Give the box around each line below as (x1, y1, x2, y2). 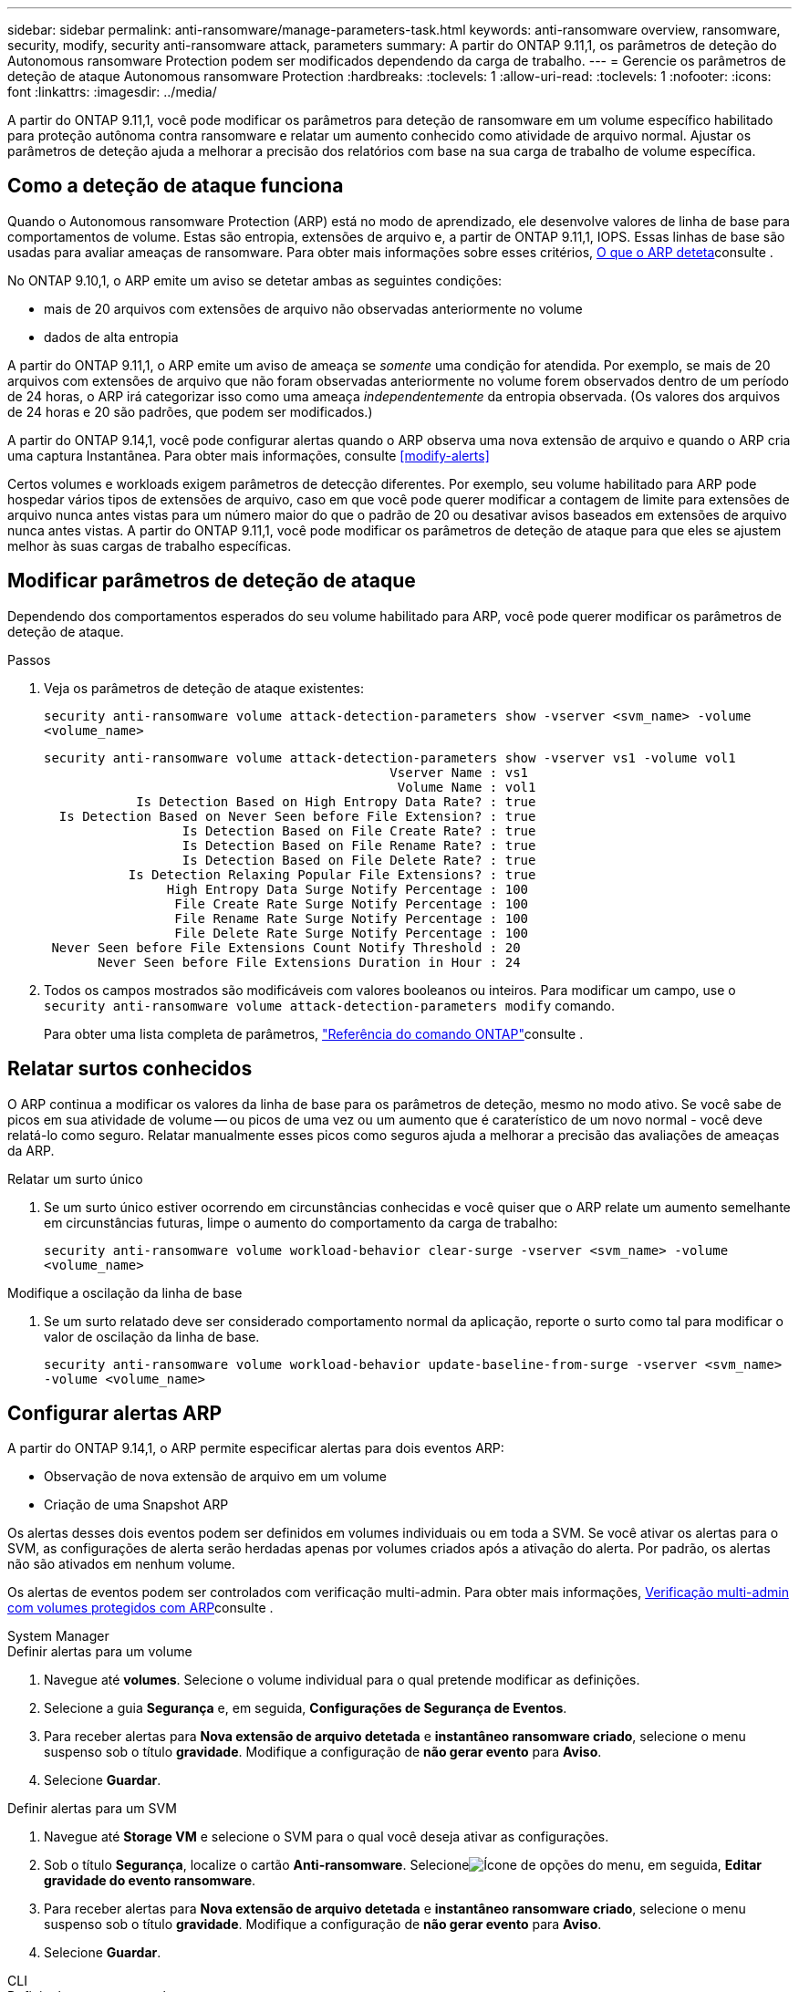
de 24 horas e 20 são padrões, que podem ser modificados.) (7, 403, 373, 420)
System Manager (7, 1628, 109, 1644)
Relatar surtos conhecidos (7, 1057, 253, 1081)
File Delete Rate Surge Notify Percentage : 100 (174, 925, 529, 940)
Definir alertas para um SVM (7, 1800, 177, 1817)
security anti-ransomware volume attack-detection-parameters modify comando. (44, 997, 616, 1013)
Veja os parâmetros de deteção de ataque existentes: (44, 680, 364, 696)
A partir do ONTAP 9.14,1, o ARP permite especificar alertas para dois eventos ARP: (7, 1440, 504, 1457)
